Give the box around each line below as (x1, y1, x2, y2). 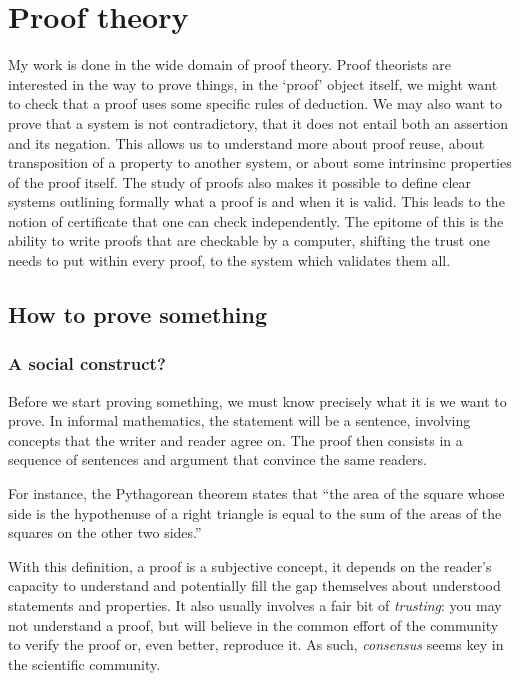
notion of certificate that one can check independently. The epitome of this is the (8, 210, 504, 231)
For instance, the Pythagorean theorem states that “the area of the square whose (8, 483, 505, 504)
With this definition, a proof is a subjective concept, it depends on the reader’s (8, 555, 492, 576)
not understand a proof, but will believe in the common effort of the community (8, 614, 499, 635)
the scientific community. (8, 653, 161, 674)
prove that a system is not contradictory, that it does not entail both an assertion (8, 112, 508, 133)
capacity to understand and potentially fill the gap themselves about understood (8, 575, 501, 596)
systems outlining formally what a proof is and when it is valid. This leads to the (8, 191, 505, 212)
